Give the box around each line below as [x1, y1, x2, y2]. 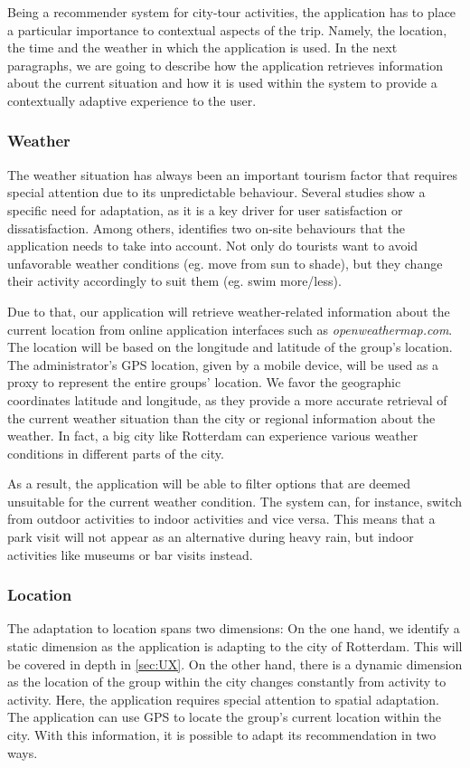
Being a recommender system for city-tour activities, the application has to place [7, 3, 456, 21]
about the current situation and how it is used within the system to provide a [7, 73, 437, 92]
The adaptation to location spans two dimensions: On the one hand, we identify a [7, 619, 460, 638]
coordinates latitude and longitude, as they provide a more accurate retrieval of [7, 390, 447, 409]
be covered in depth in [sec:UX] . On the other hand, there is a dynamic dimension [7, 654, 463, 673]
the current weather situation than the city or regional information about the [7, 408, 436, 427]
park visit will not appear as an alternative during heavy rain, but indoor [7, 527, 414, 546]
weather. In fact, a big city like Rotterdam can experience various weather [7, 426, 418, 445]
